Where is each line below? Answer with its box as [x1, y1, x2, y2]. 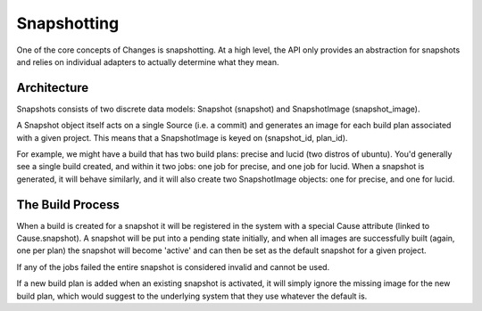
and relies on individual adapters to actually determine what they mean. [16, 56, 279, 67]
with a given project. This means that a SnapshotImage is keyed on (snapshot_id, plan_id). [16, 132, 348, 143]
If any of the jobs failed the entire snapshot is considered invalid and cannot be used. [16, 261, 330, 272]
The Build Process [16, 197, 120, 212]
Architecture [16, 80, 89, 95]
